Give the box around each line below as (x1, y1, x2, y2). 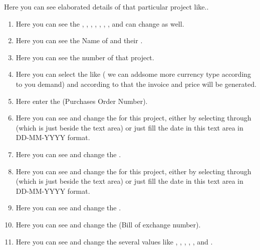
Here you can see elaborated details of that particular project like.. (4, 2, 209, 12)
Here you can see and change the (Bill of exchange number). (16, 219, 201, 229)
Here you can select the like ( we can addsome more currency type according (16, 69, 251, 79)
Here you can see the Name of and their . (16, 35, 143, 46)
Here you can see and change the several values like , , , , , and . (16, 236, 213, 246)
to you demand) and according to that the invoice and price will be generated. (16, 78, 256, 89)
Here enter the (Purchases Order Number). (16, 95, 148, 106)
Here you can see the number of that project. (16, 52, 154, 62)
